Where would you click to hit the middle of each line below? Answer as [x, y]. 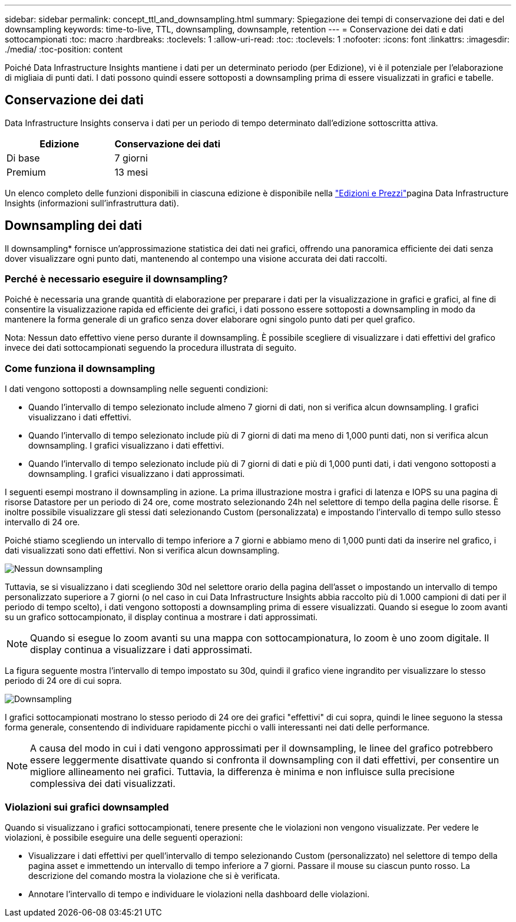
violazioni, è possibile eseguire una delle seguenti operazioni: [124, 837]
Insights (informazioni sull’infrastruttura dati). [92, 203]
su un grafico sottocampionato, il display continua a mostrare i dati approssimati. [161, 617]
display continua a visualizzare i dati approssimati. [141, 650]
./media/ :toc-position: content [64, 49]
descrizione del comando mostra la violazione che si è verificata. [154, 875]
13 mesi [131, 172]
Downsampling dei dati [73, 226]
